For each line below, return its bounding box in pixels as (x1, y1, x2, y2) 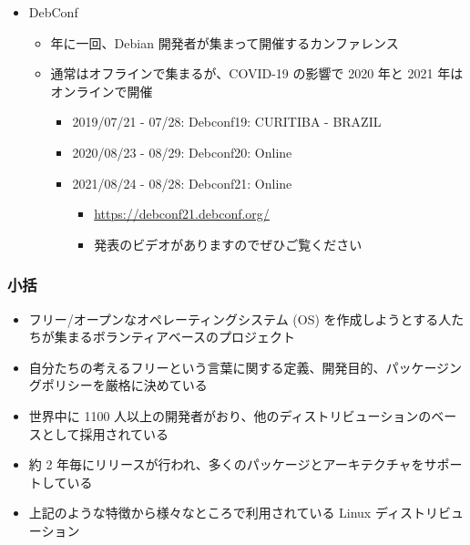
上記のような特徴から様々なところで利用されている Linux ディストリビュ (28, 503, 464, 522)
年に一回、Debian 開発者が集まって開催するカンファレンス (50, 33, 399, 52)
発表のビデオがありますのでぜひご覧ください (94, 234, 363, 253)
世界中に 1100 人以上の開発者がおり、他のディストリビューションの (28, 406, 432, 425)
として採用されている (41, 424, 169, 443)
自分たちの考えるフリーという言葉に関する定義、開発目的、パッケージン (28, 357, 463, 376)
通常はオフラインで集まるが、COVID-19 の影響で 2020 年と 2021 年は (50, 64, 464, 83)
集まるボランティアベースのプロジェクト (54, 327, 295, 346)
